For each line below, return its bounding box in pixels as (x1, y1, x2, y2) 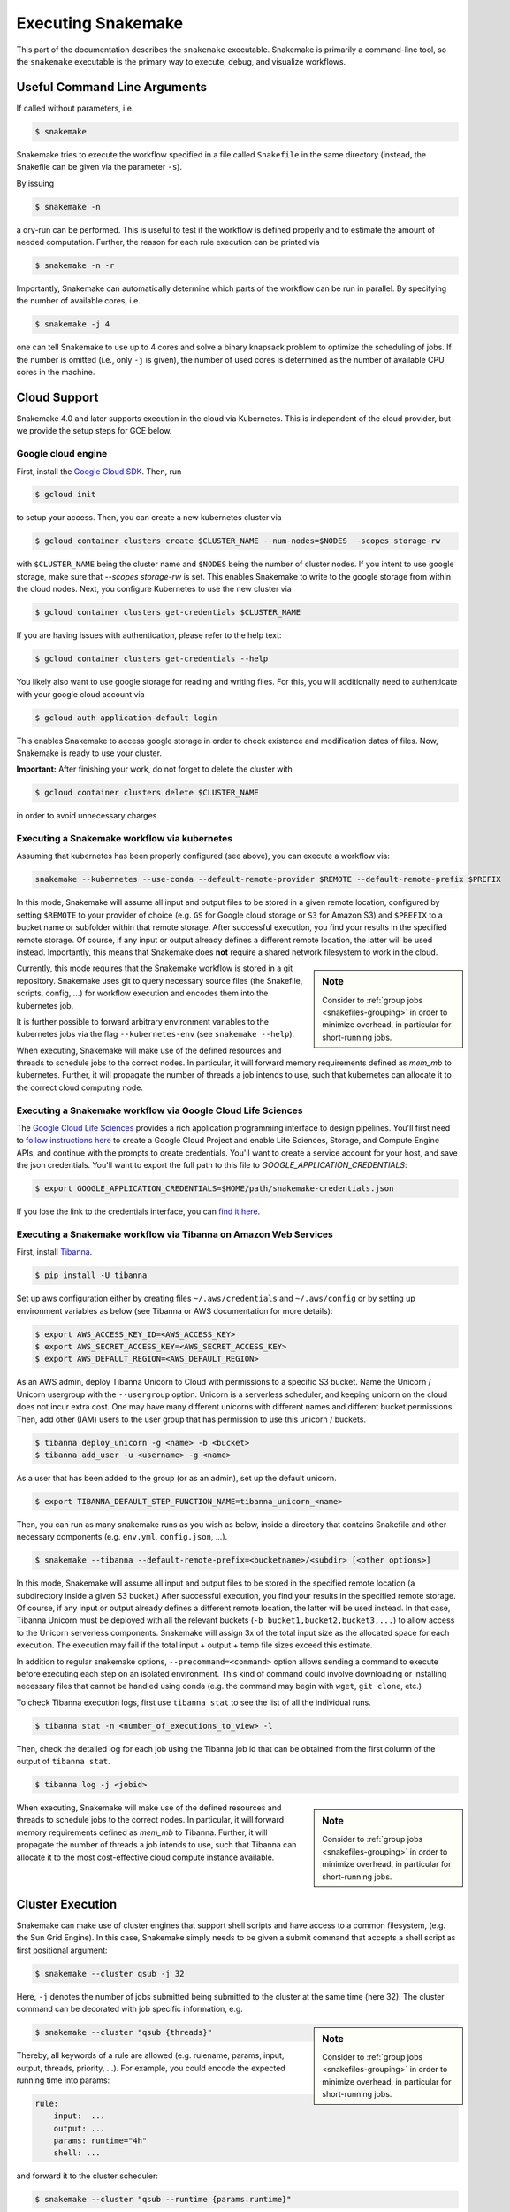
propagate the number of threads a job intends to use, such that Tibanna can (16, 1839, 297, 1850)
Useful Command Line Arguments (16, 80, 208, 95)
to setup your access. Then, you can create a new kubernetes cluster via (16, 512, 282, 523)
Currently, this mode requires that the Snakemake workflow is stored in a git (16, 963, 293, 973)
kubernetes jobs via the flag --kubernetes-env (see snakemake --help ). (16, 1029, 295, 1040)
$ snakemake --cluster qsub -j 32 (34, 1969, 185, 1978)
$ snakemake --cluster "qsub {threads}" (34, 2027, 212, 2038)
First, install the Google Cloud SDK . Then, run (16, 465, 182, 477)
